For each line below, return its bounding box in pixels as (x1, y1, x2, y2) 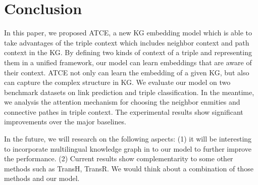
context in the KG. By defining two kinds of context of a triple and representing (4, 47, 252, 58)
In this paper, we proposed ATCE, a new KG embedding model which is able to (4, 27, 252, 38)
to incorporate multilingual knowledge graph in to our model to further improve (4, 143, 251, 154)
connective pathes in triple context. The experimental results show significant (4, 106, 243, 117)
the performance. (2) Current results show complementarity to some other (4, 153, 233, 164)
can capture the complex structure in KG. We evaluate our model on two (4, 77, 231, 87)
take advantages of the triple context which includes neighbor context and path (4, 37, 249, 48)
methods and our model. (4, 173, 80, 183)
